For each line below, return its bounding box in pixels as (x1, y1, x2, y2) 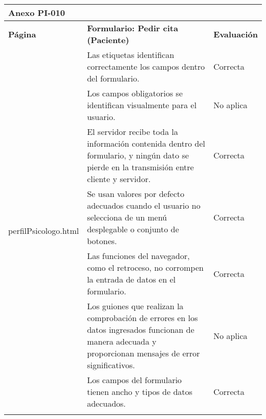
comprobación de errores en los (87, 312, 198, 324)
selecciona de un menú (87, 211, 167, 223)
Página (8, 28, 36, 40)
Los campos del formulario (87, 374, 182, 386)
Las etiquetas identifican (87, 49, 174, 61)
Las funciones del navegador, (87, 250, 190, 262)
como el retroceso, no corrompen (87, 262, 204, 273)
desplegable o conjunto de (87, 223, 179, 235)
